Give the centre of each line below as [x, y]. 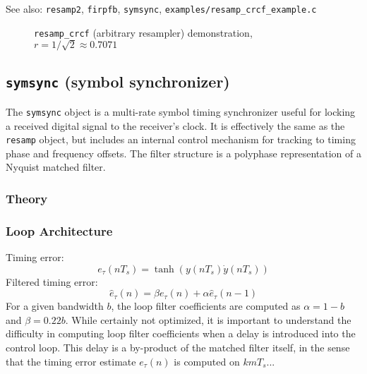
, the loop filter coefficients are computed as [206, 306]
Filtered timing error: [52, 281]
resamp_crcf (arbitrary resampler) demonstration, [143, 32]
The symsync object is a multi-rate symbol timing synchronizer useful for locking [181, 111]
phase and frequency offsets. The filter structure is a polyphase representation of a [183, 153]
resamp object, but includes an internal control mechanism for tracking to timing [181, 139]
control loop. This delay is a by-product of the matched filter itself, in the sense [178, 347]
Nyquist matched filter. [56, 167]
